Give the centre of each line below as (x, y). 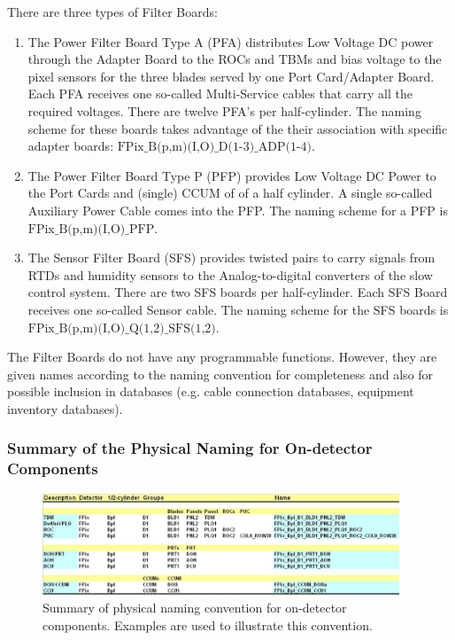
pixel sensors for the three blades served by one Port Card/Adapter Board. (231, 76)
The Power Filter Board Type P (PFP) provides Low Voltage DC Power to (232, 175)
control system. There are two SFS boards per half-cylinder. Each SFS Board (238, 292)
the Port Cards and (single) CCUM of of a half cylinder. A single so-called (230, 193)
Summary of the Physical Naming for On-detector (190, 448)
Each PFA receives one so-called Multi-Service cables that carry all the (220, 94)
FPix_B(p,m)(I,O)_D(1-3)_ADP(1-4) (215, 148)
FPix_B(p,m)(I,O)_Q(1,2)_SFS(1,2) (122, 328)
